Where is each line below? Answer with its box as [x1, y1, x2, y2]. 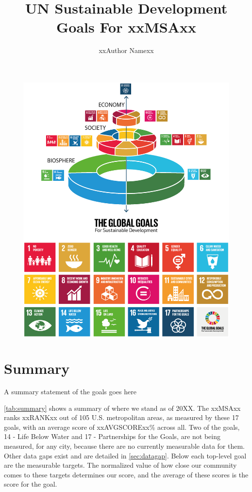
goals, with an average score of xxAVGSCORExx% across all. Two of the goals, [4, 422, 240, 432]
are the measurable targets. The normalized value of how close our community [4, 460, 237, 470]
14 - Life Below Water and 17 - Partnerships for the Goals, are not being [4, 431, 220, 441]
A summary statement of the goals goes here [4, 386, 136, 396]
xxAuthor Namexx [99, 45, 154, 55]
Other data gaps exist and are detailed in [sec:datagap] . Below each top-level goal [4, 450, 247, 460]
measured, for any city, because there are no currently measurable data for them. [4, 440, 245, 451]
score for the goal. [4, 479, 57, 489]
